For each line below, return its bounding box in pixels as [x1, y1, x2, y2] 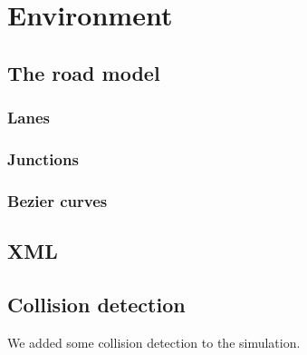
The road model [7, 58, 160, 86]
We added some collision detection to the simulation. [7, 332, 301, 351]
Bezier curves [7, 189, 108, 212]
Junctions [7, 147, 79, 170]
